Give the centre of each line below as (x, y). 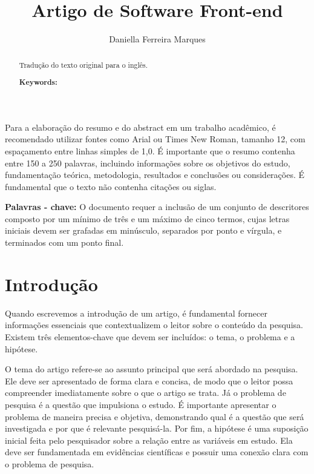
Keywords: (38, 82)
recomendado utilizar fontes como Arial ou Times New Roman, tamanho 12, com (155, 139)
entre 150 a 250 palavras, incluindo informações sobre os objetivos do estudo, (148, 163)
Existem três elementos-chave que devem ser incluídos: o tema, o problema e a (150, 336)
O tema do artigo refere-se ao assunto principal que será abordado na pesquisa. (152, 369)
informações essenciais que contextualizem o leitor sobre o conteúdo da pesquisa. (154, 325)
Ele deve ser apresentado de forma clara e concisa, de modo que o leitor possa (149, 380)
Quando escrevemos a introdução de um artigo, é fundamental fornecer (136, 313)
